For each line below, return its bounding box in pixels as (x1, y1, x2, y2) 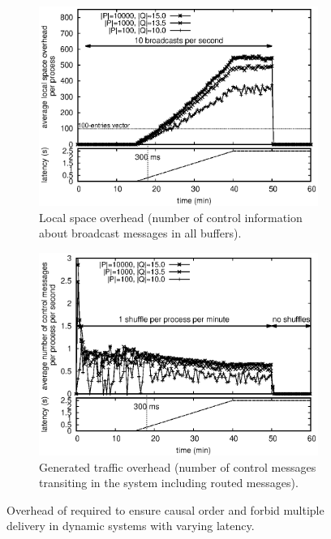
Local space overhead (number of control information (39, 208, 303, 225)
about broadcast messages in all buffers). (39, 225, 242, 242)
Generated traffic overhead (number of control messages (39, 458, 316, 475)
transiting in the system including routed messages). (39, 474, 299, 491)
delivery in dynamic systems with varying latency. (6, 517, 255, 534)
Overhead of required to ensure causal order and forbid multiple (6, 501, 325, 518)
